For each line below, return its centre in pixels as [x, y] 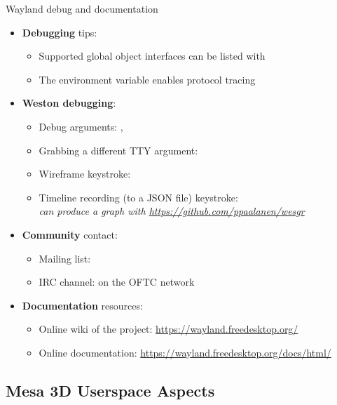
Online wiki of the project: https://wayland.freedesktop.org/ [168, 329]
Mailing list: [65, 258]
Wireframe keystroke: [85, 174]
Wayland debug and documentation [82, 8]
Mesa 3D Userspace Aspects [110, 390]
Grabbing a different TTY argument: [118, 150]
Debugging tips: [60, 32]
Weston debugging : [69, 103]
